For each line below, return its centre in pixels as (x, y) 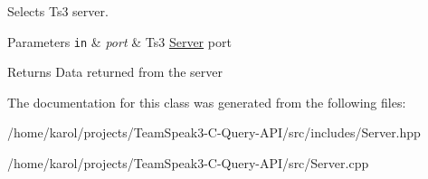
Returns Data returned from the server (115, 72)
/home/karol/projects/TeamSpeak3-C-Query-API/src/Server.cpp (188, 163)
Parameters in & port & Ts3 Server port (119, 41)
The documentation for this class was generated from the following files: (207, 102)
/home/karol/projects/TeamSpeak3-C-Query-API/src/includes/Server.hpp (214, 132)
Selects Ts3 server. (58, 11)
